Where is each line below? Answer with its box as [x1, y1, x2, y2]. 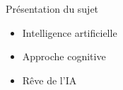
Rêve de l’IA [22, 72, 77, 87]
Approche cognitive [22, 49, 106, 64]
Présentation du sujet [6, 1, 99, 16]
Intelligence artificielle [22, 25, 117, 40]
